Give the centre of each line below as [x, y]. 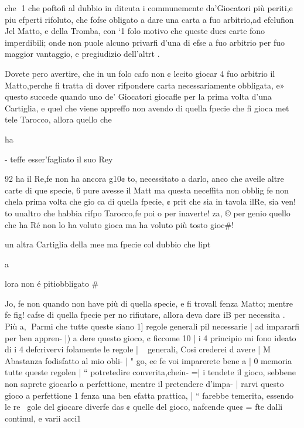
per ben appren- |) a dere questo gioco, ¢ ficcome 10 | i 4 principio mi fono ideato [151, 337]
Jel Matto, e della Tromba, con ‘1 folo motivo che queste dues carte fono [135, 31]
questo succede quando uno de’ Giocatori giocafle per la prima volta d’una [138, 96]
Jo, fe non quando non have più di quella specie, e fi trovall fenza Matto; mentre [149, 303]
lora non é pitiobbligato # [52, 283]
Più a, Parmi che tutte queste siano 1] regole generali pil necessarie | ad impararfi [152, 326]
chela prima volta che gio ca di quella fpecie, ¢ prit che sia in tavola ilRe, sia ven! [150, 201]
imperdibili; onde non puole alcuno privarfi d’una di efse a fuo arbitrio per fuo [145, 42]
